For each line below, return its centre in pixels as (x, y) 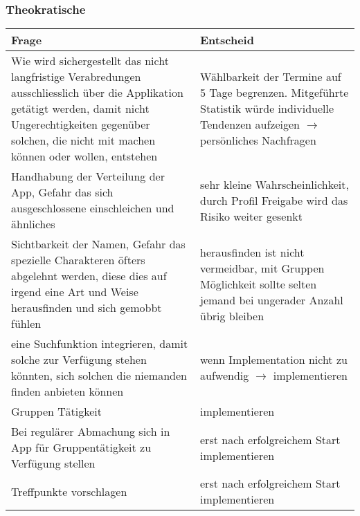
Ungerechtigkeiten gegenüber (81, 125)
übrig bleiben (232, 315)
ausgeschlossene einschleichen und (93, 208)
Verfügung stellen (53, 463)
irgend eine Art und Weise (75, 292)
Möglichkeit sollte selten (259, 284)
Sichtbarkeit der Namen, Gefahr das (98, 244)
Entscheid (227, 40)
